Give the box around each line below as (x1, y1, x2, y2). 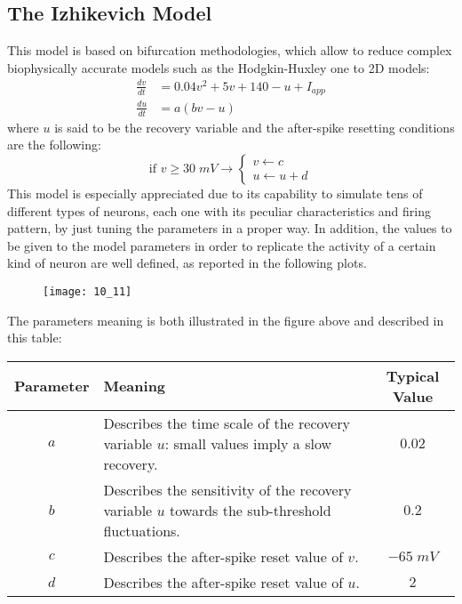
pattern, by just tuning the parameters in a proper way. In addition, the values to (7, 219, 452, 238)
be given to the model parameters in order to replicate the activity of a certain (7, 236, 436, 254)
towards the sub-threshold (170, 499, 331, 520)
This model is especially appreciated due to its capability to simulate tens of (7, 183, 423, 202)
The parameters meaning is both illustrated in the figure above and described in (7, 310, 444, 329)
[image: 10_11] (43, 285, 132, 298)
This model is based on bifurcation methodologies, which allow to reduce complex (7, 41, 452, 60)
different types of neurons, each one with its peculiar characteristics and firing (7, 201, 432, 220)
